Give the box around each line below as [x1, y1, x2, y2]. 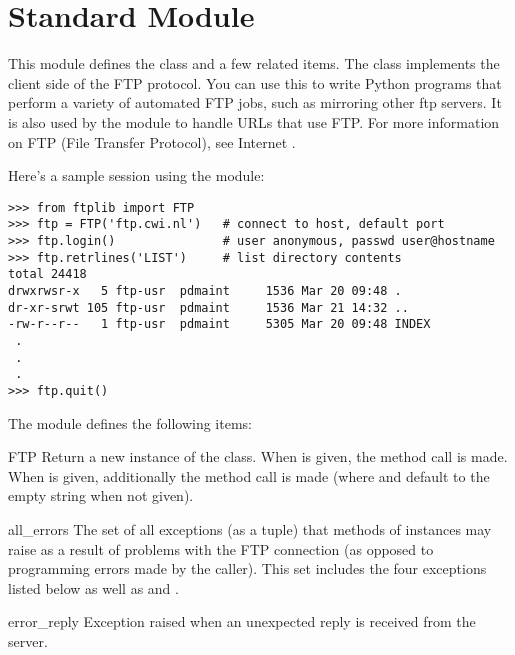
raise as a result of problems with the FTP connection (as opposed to [8, 538, 434, 559]
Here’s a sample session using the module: [8, 165, 265, 186]
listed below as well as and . [8, 577, 179, 598]
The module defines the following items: [8, 412, 252, 433]
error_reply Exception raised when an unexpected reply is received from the [8, 611, 476, 632]
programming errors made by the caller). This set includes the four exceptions [8, 558, 487, 579]
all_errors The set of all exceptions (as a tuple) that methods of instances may [8, 518, 492, 539]
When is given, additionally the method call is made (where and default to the [8, 465, 490, 486]
